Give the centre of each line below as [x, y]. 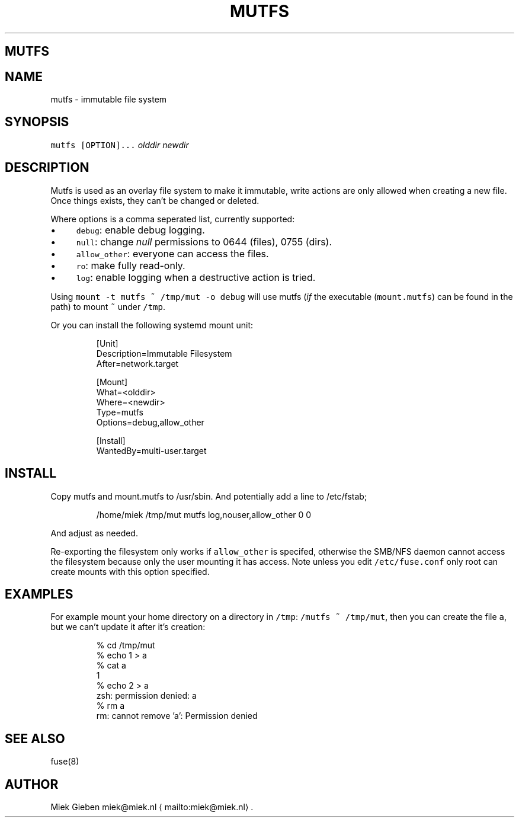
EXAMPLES [39, 594]
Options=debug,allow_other [150, 422]
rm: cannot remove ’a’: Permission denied [177, 716]
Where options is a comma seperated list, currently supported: [173, 219]
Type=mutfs [120, 412]
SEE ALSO [35, 738]
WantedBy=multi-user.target [151, 450]
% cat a [111, 666]
